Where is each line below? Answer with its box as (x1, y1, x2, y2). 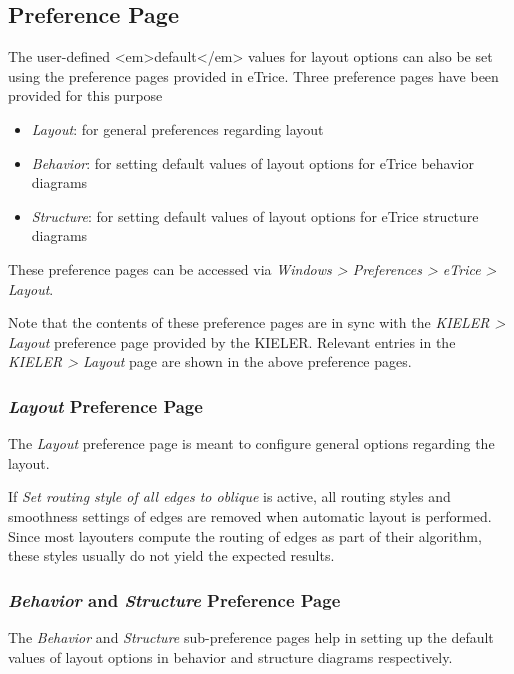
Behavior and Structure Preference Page (8, 587, 341, 612)
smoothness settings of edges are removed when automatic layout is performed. (8, 505, 492, 526)
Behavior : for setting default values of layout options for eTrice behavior (31, 152, 474, 173)
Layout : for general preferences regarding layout (31, 118, 324, 139)
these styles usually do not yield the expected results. (8, 545, 335, 566)
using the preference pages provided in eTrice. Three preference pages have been (8, 65, 499, 86)
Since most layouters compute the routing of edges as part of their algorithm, (8, 525, 482, 546)
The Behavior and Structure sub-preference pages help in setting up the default (8, 626, 494, 647)
